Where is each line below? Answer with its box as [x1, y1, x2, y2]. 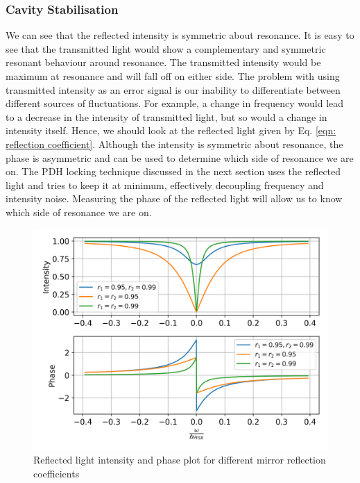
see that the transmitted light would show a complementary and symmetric [6, 41, 326, 56]
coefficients [33, 466, 80, 480]
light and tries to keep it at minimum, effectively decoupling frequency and [6, 177, 324, 192]
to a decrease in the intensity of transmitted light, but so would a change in [6, 109, 327, 124]
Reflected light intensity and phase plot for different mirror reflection [33, 452, 326, 467]
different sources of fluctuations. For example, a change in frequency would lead [6, 96, 344, 110]
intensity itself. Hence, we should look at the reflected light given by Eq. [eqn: [6, 123, 336, 138]
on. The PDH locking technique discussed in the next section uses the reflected [6, 164, 341, 179]
